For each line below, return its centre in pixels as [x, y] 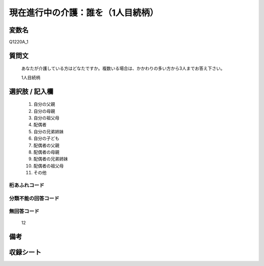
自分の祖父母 [46, 118]
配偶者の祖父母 [48, 166]
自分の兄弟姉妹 [48, 132]
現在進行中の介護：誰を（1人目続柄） [84, 13]
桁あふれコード [27, 185]
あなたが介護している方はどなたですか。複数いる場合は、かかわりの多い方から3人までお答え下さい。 [123, 68]
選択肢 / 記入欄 [31, 91]
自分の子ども [46, 138]
